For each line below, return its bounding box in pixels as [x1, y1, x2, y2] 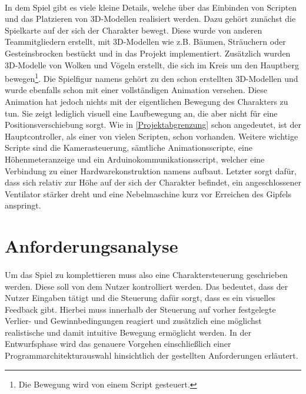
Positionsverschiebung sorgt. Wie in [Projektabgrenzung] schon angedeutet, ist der [5, 118, 301, 131]
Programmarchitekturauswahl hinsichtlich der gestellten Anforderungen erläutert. [5, 349, 298, 362]
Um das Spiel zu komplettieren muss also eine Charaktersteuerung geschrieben [5, 268, 288, 280]
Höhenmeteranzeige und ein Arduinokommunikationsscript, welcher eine [5, 153, 265, 165]
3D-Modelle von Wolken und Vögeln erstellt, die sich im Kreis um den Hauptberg [5, 58, 299, 71]
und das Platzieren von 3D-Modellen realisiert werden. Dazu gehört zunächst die [5, 12, 296, 25]
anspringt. [5, 199, 41, 211]
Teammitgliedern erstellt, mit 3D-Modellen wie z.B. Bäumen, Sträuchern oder [5, 35, 286, 48]
